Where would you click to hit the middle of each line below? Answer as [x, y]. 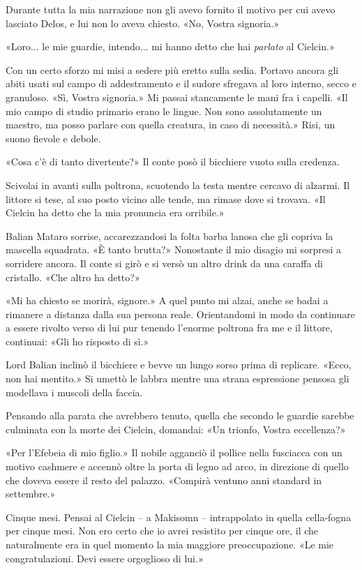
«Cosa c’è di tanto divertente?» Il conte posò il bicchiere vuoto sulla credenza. [173, 162]
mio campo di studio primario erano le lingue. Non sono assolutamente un [164, 111]
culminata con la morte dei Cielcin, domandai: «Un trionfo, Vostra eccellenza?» [176, 429]
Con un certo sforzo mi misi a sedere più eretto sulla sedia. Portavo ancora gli [172, 69]
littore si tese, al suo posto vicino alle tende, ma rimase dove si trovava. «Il [166, 198]
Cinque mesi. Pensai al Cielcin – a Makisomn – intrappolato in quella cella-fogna [179, 517]
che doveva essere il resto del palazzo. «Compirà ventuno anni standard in [164, 480]
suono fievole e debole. [53, 138]
